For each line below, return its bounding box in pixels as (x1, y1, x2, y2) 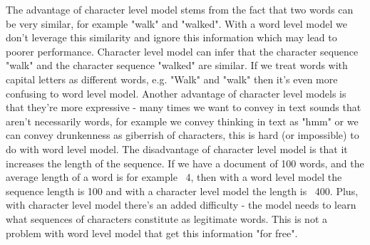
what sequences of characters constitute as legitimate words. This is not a (6, 211, 327, 226)
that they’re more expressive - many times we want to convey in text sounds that (6, 100, 361, 115)
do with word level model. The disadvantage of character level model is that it (6, 141, 348, 156)
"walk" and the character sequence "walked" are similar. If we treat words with (6, 58, 348, 73)
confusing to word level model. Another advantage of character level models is (6, 85, 346, 100)
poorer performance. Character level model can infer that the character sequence (6, 43, 359, 58)
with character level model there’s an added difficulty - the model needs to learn (6, 197, 356, 212)
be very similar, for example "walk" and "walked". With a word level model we (6, 16, 347, 31)
